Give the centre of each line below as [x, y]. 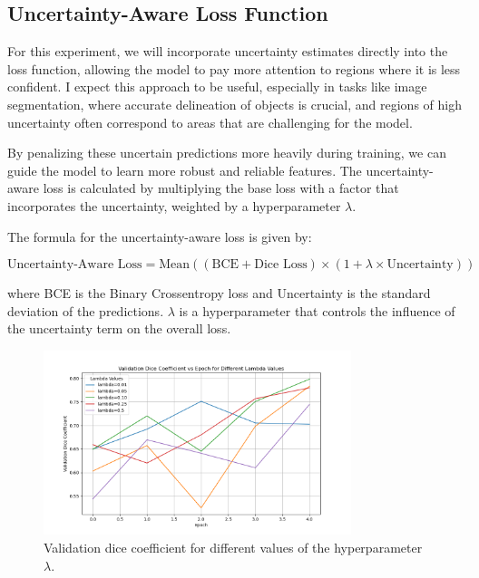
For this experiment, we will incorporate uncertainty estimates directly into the [228, 51]
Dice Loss [281, 265]
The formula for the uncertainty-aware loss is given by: [160, 236]
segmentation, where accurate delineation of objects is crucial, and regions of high [235, 104]
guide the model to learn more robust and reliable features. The [185, 170]
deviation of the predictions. [86, 310]
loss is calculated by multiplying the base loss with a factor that [221, 188]
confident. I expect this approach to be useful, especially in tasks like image [217, 87]
